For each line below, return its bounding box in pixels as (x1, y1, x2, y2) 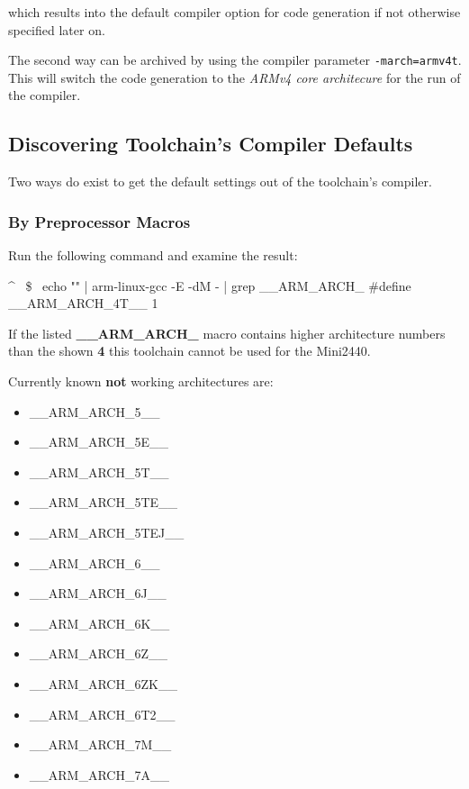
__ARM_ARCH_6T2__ (29, 704, 176, 723)
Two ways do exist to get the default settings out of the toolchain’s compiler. (8, 172, 432, 191)
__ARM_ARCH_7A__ (29, 765, 169, 784)
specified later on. (8, 20, 105, 39)
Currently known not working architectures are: (8, 372, 274, 391)
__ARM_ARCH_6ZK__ (29, 674, 177, 693)
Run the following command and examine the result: (8, 246, 298, 265)
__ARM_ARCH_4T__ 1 (8, 294, 158, 313)
